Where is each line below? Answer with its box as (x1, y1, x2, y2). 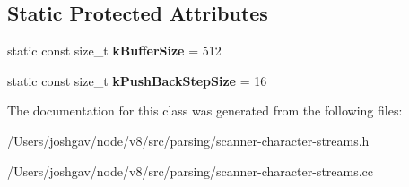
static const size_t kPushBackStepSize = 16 (7, 71, 267, 89)
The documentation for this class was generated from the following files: (7, 101, 403, 120)
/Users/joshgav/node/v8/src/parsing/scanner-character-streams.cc (7, 161, 374, 180)
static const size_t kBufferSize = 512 (7, 41, 222, 60)
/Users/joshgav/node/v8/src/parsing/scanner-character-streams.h (7, 131, 370, 149)
